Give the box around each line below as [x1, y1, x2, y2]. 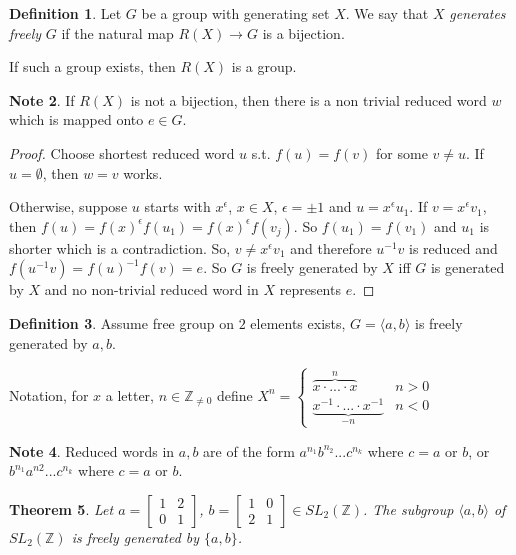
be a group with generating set [141, 3, 330, 23]
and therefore [290, 237, 372, 258]
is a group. [231, 56, 297, 77]
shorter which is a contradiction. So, [9, 237, 231, 258]
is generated [430, 257, 505, 278]
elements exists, [250, 312, 346, 333]
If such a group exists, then [9, 56, 176, 77]
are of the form [203, 440, 295, 461]
